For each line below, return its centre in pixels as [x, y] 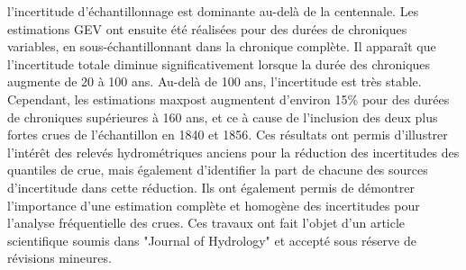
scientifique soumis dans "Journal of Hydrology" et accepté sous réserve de [212, 240]
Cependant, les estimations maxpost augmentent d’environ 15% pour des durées [228, 99]
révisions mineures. [59, 258]
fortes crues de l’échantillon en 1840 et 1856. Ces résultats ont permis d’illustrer [228, 135]
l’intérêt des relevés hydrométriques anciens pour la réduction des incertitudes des [233, 152]
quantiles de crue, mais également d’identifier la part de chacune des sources [218, 170]
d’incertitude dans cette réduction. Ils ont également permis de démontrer [211, 187]
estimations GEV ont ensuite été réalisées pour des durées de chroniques [207, 28]
